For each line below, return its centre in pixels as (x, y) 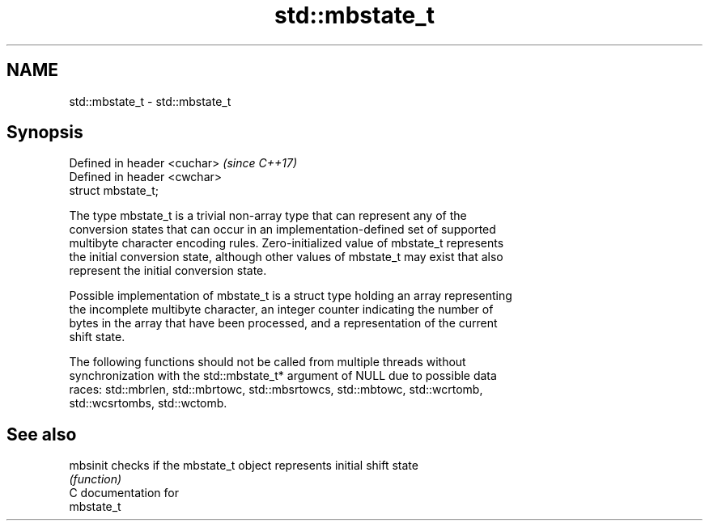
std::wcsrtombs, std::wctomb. (148, 403)
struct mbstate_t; (114, 191)
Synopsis (45, 133)
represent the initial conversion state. (168, 271)
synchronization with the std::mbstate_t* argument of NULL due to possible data (283, 376)
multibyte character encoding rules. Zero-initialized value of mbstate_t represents (287, 243)
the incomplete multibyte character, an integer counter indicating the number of (281, 310)
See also (42, 434)
